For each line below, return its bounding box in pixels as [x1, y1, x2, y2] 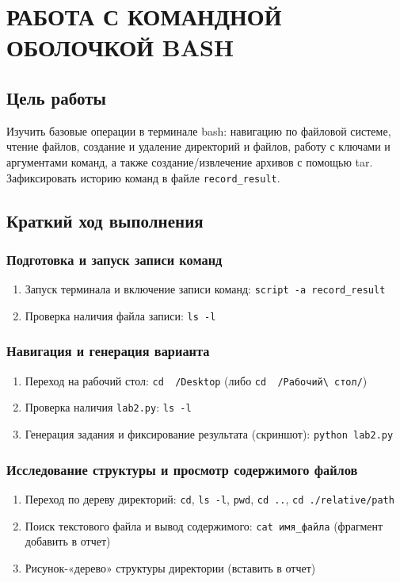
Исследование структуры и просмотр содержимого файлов [6, 459, 358, 479]
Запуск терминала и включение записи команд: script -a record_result [25, 281, 386, 297]
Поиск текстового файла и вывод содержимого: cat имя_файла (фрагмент [25, 517, 383, 534]
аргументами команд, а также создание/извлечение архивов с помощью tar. [6, 153, 373, 170]
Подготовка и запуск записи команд [6, 249, 223, 269]
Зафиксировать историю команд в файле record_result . [6, 169, 280, 186]
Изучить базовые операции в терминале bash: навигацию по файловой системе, [6, 122, 391, 139]
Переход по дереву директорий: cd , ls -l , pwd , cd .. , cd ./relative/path [25, 490, 394, 507]
